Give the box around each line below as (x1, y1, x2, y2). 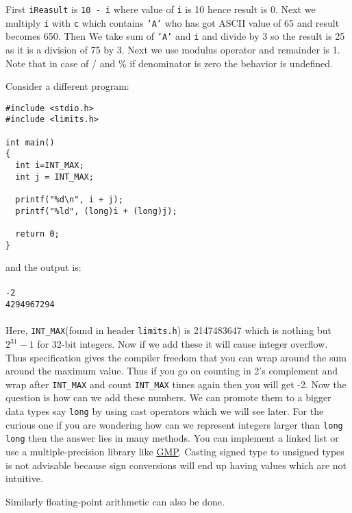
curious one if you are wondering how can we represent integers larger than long (5, 417, 343, 431)
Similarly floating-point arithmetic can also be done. (5, 494, 225, 508)
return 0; (15, 228, 60, 239)
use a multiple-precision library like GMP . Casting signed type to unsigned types (5, 444, 344, 459)
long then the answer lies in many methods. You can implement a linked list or (5, 431, 339, 445)
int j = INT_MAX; (15, 171, 94, 182)
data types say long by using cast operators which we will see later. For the (5, 404, 324, 418)
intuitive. (5, 471, 43, 486)
